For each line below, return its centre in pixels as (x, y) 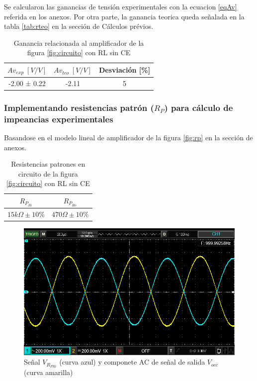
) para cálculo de (199, 107)
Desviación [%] (125, 70)
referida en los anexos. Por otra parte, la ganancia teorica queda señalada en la (124, 16)
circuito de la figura (48, 173)
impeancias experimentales (59, 119)
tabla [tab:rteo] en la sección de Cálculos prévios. (79, 26)
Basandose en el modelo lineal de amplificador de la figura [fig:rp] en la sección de (128, 137)
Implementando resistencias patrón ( (79, 107)
